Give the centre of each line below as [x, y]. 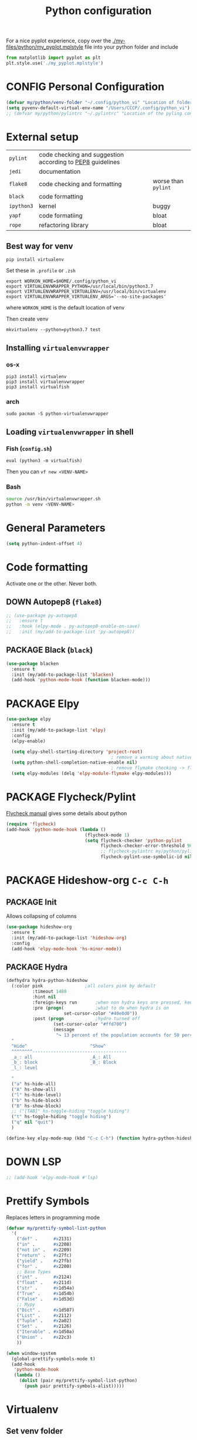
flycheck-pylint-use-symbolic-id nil [147, 857]
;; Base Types [34, 1272]
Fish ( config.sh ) [29, 449]
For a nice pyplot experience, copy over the [59, 41]
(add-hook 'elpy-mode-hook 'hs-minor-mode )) [67, 949]
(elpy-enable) [28, 741]
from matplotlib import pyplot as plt [53, 58]
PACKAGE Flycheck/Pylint [71, 797]
